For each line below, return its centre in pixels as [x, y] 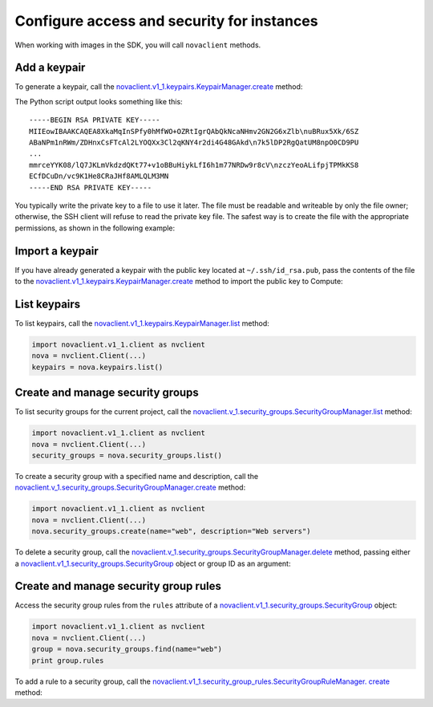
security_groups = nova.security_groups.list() [127, 455]
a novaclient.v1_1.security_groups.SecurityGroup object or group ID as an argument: [153, 563]
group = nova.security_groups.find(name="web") [127, 649]
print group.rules [68, 660]
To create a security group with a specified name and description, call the [137, 476]
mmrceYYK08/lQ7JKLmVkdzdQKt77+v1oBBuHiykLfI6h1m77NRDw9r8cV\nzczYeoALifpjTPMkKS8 [194, 165]
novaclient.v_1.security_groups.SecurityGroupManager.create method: [130, 488]
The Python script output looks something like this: [99, 101]
